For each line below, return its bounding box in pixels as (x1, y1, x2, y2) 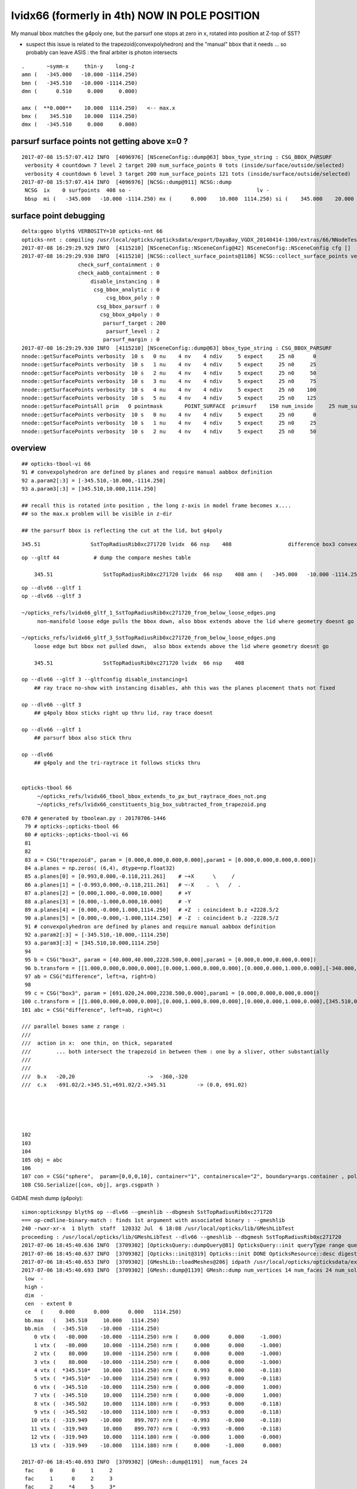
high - (24, 1284, 44, 1291)
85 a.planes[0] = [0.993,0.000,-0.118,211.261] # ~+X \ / (24, 873, 235, 880)
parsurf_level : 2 (106, 328, 160, 335)
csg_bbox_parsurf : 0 (96, 303, 160, 310)
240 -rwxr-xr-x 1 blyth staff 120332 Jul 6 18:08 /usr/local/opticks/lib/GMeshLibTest (21, 1225, 295, 1232)
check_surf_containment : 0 (77, 261, 160, 268)
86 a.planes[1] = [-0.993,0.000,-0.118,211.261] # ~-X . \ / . (24, 881, 242, 888)
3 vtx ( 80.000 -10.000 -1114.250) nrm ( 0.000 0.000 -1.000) (33, 1359, 282, 1365)
